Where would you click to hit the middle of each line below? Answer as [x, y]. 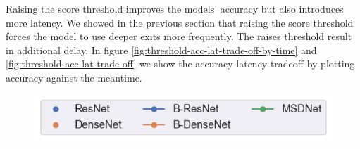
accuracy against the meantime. [74, 77]
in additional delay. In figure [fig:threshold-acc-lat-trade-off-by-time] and [161, 50]
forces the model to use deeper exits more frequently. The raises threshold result [179, 36]
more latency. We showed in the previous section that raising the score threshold [180, 22]
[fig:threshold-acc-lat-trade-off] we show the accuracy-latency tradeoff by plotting [180, 64]
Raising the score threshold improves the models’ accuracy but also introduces [175, 8]
